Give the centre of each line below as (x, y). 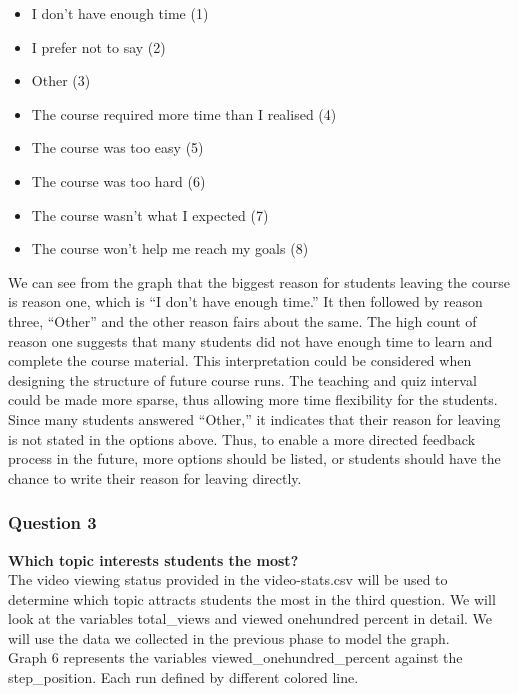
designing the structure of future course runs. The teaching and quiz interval (242, 379)
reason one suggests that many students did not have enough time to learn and (250, 340)
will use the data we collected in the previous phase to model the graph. (229, 637)
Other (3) (61, 80)
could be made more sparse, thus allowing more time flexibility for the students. (253, 399)
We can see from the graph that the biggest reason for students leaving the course (259, 281)
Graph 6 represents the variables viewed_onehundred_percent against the (235, 657)
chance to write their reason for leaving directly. (155, 477)
